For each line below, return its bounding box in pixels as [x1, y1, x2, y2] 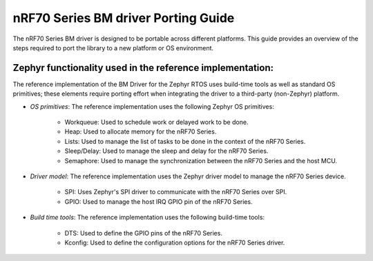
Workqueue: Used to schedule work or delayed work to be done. [64, 118, 249, 127]
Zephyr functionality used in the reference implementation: [12, 62, 274, 74]
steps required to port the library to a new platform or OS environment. [12, 43, 214, 52]
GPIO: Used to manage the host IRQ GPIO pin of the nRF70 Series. [64, 197, 253, 206]
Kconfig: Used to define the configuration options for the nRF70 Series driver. [64, 238, 285, 247]
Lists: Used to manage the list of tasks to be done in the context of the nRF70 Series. [64, 137, 306, 145]
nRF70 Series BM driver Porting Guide [12, 10, 235, 25]
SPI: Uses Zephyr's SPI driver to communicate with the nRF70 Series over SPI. [64, 188, 287, 196]
